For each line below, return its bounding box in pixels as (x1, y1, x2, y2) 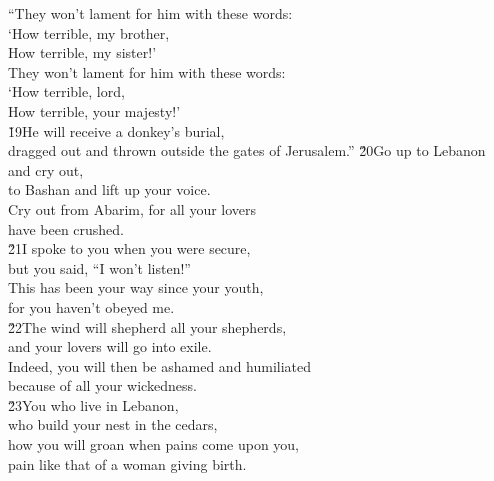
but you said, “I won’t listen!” (8, 257, 191, 278)
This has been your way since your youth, (8, 277, 264, 298)
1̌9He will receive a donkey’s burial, (8, 120, 225, 141)
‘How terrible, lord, (8, 81, 125, 102)
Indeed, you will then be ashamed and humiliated (8, 355, 312, 376)
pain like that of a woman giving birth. (8, 453, 247, 474)
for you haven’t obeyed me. (8, 296, 175, 317)
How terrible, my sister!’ (8, 42, 157, 63)
